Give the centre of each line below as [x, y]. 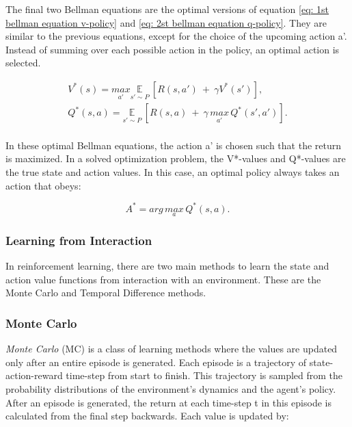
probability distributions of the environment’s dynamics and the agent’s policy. [171, 388]
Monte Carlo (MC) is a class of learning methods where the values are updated [172, 349]
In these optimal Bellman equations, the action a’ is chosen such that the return [174, 145]
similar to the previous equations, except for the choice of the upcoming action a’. [176, 36]
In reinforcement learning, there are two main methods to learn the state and [167, 266]
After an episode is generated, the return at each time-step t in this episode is [168, 402]
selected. [23, 63]
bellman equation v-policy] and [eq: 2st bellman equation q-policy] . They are [166, 22]
